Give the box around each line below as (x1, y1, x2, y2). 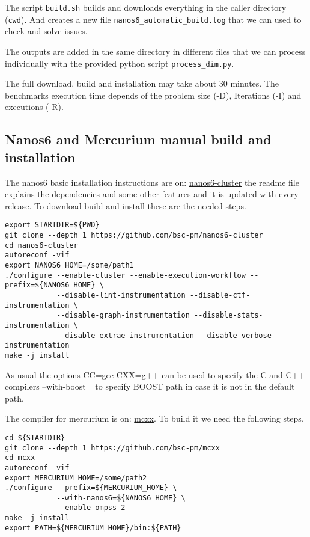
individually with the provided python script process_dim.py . (5, 57, 234, 69)
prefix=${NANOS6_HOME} (5, 281, 96, 290)
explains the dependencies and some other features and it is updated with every (5, 188, 299, 200)
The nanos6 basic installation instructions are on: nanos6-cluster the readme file (5, 176, 299, 188)
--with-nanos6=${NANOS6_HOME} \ (56, 493, 186, 502)
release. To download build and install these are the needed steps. (5, 199, 246, 212)
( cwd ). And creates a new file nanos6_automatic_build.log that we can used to (5, 13, 302, 25)
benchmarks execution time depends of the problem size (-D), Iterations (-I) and (5, 88, 302, 101)
